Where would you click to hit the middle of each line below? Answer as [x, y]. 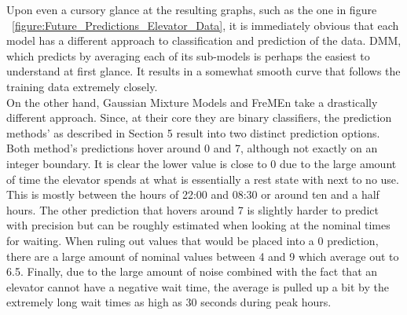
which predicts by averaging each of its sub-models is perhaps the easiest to [188, 55]
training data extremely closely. [82, 86]
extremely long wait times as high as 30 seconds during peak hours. [169, 302]
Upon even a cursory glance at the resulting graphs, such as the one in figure [192, 9]
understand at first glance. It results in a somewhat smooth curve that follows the [203, 71]
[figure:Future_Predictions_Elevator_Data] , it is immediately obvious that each [205, 25]
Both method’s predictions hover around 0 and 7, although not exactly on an [192, 148]
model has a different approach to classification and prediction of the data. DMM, [204, 40]
